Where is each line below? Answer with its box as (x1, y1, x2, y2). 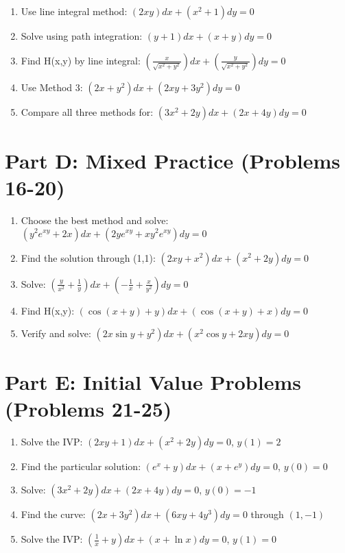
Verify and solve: (21, 326, 91, 341)
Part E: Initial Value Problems (5, 368, 301, 396)
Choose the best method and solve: (21, 212, 169, 227)
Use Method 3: (21, 79, 83, 94)
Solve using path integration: (21, 29, 143, 42)
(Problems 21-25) (5, 395, 172, 423)
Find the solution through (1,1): (21, 250, 156, 265)
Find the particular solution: (21, 459, 141, 474)
